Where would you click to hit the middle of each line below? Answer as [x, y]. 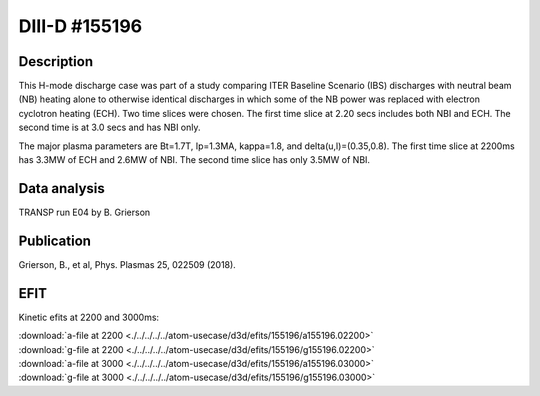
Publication [55, 240]
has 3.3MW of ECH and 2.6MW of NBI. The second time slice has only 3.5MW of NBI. [194, 160]
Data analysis [61, 188]
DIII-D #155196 [80, 26]
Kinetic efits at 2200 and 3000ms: [89, 317]
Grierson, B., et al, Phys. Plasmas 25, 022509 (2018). [127, 264]
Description [56, 61]
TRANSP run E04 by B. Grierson [84, 212]
